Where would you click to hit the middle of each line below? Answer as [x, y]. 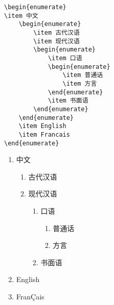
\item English [42, 126]
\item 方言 [80, 83]
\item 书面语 [68, 101]
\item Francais [44, 134]
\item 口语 [65, 58]
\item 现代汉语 [56, 41]
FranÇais [30, 296]
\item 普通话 [83, 75]
